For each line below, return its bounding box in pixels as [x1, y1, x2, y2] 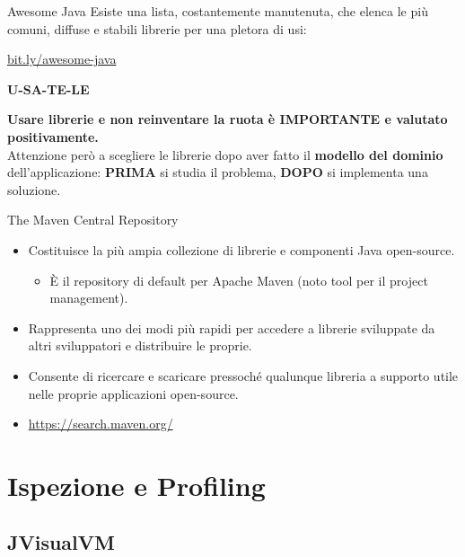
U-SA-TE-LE [7, 79, 90, 98]
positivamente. [7, 127, 99, 146]
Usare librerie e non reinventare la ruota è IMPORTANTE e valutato [7, 110, 448, 128]
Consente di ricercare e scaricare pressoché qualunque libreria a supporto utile [28, 366, 459, 385]
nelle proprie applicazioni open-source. [28, 384, 239, 402]
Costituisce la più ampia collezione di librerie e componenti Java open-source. [28, 240, 455, 259]
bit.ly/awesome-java [7, 49, 117, 68]
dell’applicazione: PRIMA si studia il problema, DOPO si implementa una [7, 163, 428, 181]
